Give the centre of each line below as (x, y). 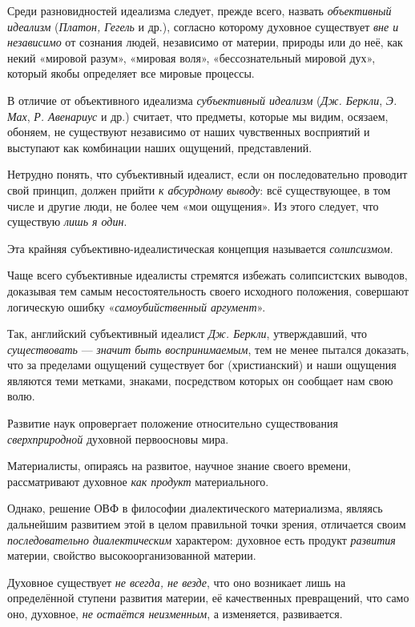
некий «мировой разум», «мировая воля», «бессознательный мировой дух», (191, 57)
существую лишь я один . (67, 221)
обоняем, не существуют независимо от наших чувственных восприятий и (189, 132)
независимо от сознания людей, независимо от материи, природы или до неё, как (205, 42)
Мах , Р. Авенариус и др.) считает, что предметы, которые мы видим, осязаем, (198, 116)
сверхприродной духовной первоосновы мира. (118, 438)
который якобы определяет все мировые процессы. (131, 73)
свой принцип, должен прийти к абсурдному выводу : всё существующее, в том (199, 189)
